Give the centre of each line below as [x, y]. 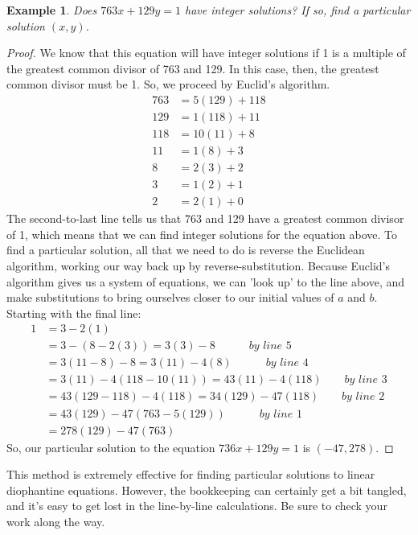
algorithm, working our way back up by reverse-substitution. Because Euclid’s [198, 265]
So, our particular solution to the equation [111, 447]
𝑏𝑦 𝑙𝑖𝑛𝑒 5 [270, 346]
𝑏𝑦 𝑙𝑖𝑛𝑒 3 [366, 380]
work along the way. [56, 521]
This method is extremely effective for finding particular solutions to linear [191, 474]
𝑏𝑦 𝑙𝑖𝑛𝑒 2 [363, 397]
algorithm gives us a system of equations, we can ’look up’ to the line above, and [206, 281]
